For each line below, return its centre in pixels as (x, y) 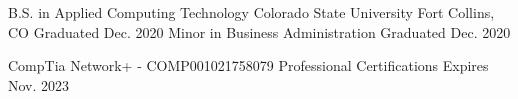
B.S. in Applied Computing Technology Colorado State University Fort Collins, (251, 12)
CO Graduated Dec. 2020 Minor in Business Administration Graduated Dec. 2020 (259, 31)
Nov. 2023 (39, 84)
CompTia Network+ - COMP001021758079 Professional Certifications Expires (248, 65)
